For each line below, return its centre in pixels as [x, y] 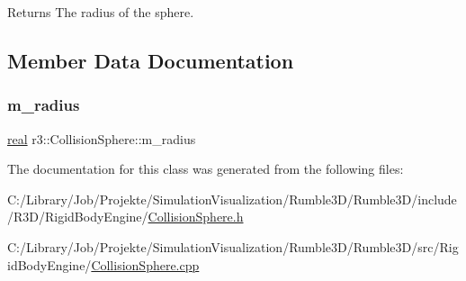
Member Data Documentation [151, 60]
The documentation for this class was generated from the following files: [206, 169]
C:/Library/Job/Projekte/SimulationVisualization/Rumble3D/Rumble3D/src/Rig [233, 246]
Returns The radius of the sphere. [101, 12]
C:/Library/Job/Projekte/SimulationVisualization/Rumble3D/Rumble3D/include [232, 199]
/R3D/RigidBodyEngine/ [78, 217]
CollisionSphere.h [196, 217]
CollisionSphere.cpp [145, 264]
